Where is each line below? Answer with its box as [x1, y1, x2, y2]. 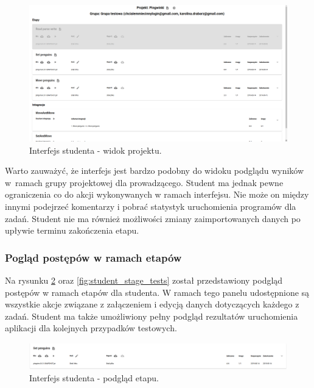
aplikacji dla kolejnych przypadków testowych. [5, 322, 177, 334]
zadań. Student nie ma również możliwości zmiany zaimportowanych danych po [5, 212, 301, 225]
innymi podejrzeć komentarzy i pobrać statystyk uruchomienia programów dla [5, 199, 296, 212]
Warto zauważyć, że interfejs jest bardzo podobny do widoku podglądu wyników [5, 164, 304, 177]
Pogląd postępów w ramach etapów [5, 250, 182, 265]
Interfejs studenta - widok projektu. [29, 143, 162, 156]
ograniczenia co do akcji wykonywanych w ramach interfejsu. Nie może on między [5, 188, 309, 201]
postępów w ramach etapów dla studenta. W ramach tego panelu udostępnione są [5, 286, 310, 298]
